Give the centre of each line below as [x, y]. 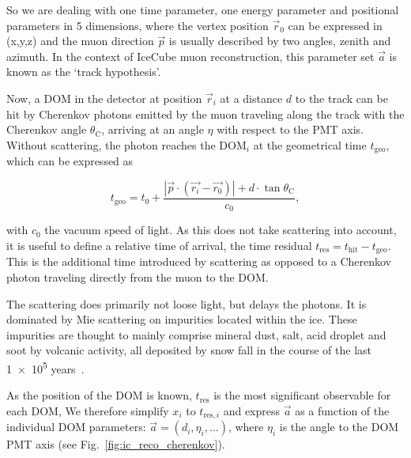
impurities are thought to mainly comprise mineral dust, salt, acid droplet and [196, 334]
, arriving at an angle [153, 129]
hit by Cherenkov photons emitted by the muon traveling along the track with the [205, 114]
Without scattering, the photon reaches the [111, 144]
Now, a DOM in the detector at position [104, 98]
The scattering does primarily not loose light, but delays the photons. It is [187, 303]
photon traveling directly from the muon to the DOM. [138, 276]
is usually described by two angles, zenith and [280, 41]
